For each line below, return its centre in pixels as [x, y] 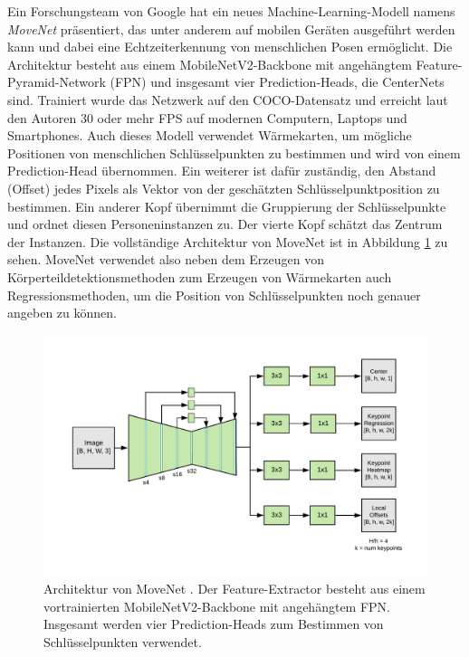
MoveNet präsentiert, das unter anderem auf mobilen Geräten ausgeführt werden [231, 29]
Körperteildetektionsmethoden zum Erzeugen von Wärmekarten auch [200, 276]
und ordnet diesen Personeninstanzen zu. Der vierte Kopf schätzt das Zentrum [225, 224]
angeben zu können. [62, 313]
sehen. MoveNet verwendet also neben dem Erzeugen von [166, 259]
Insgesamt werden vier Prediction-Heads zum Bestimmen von [214, 624]
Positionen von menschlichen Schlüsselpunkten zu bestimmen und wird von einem [234, 152]
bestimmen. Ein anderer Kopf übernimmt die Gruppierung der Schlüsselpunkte [227, 206]
